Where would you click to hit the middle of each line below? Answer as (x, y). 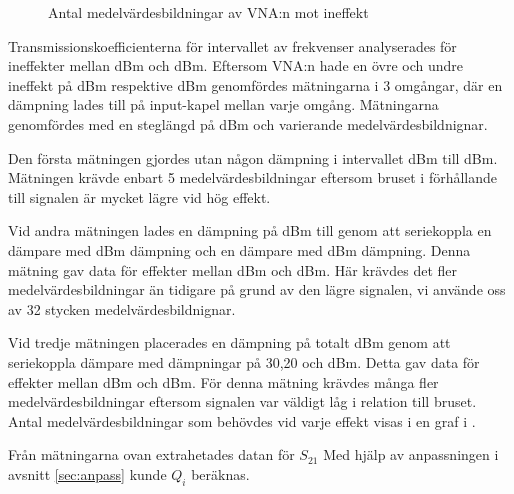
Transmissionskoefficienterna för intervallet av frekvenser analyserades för (232, 45)
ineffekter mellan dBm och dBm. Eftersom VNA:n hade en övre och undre (236, 65)
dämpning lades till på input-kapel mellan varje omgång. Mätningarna (223, 104)
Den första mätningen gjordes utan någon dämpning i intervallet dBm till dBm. (253, 157)
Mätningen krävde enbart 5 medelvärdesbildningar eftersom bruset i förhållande (253, 177)
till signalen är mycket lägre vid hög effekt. (139, 196)
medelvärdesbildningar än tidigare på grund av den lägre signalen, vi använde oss (257, 289)
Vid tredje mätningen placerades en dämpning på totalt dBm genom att (229, 342)
